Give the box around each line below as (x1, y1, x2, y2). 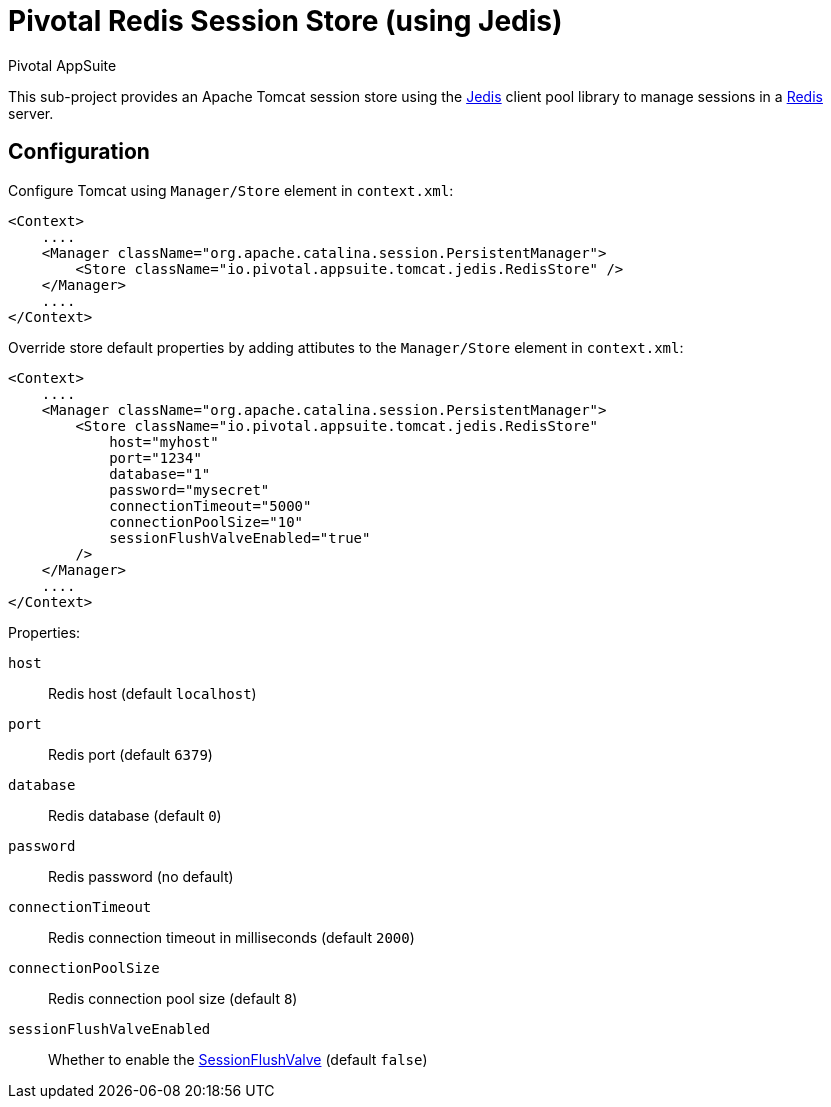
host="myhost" (109, 433, 219, 450)
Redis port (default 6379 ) (48, 745, 213, 763)
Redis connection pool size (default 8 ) (48, 989, 298, 1007)
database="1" (109, 465, 211, 482)
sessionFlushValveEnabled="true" (109, 529, 371, 546)
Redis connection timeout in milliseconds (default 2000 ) (48, 928, 415, 946)
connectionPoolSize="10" (109, 513, 304, 530)
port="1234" (109, 449, 202, 466)
